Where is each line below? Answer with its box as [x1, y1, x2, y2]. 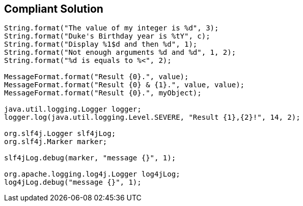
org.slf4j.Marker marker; [4, 138, 107, 146]
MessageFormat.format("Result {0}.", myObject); [4, 89, 202, 97]
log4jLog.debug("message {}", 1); [4, 178, 142, 187]
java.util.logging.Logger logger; [4, 105, 142, 114]
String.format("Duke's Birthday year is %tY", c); [4, 32, 210, 41]
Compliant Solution [4, 3, 103, 15]
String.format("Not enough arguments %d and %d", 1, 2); [4, 48, 236, 57]
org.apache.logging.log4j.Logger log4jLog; [4, 170, 180, 179]
